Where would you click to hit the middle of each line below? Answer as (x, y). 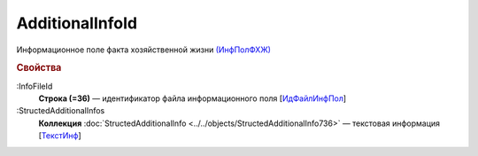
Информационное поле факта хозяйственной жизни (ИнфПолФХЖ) (144, 50)
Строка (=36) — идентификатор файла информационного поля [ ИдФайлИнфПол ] (193, 98)
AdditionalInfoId (77, 23)
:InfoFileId (35, 86)
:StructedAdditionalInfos (61, 111)
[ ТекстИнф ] (60, 136)
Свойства (39, 68)
